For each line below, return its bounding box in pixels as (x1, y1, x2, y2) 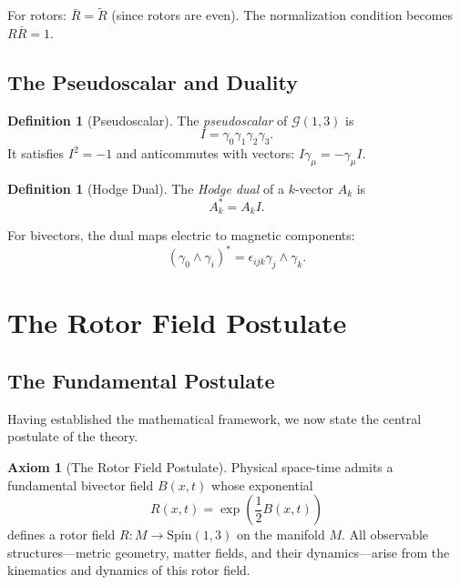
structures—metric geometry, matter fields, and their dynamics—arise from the (7, 542, 450, 561)
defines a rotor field (7, 525, 116, 544)
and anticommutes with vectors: (116, 144, 295, 162)
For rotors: (7, 5, 66, 25)
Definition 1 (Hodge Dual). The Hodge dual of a (7, 178, 284, 197)
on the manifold (236, 525, 325, 544)
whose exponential (211, 475, 313, 494)
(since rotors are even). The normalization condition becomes (111, 5, 454, 25)
